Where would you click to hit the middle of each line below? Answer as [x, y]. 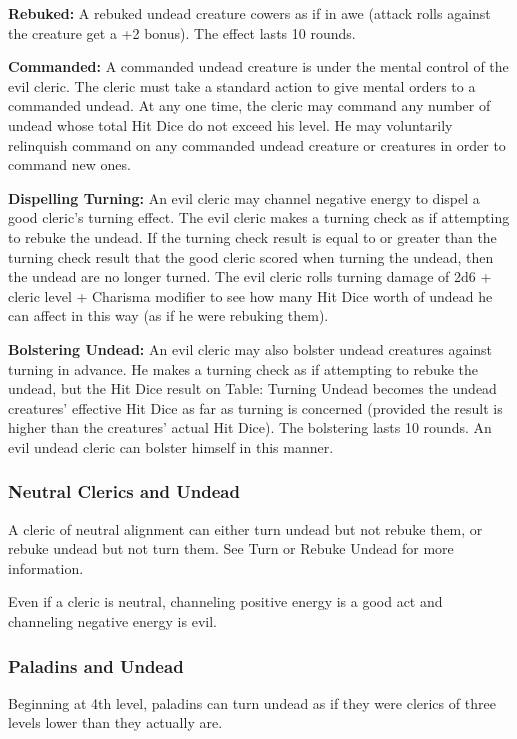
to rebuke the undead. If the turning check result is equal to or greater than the [252, 236]
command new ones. [69, 164]
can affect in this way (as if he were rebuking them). [168, 315]
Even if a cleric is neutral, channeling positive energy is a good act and [225, 601]
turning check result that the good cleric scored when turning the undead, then [251, 256]
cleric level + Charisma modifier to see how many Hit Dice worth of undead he [250, 295]
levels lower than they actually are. [115, 722]
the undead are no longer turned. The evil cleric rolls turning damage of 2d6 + [250, 276]
